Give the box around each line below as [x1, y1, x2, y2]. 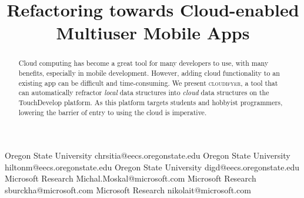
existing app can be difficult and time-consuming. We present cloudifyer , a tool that [18, 78, 278, 88]
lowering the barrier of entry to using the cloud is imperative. [18, 107, 207, 117]
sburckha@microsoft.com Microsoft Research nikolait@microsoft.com [5, 184, 251, 196]
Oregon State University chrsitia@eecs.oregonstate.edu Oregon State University [5, 149, 290, 162]
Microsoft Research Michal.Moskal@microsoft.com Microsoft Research [5, 172, 256, 184]
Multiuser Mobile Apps [56, 21, 250, 45]
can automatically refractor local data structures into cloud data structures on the [18, 88, 269, 98]
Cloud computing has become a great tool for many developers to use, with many [18, 58, 269, 68]
